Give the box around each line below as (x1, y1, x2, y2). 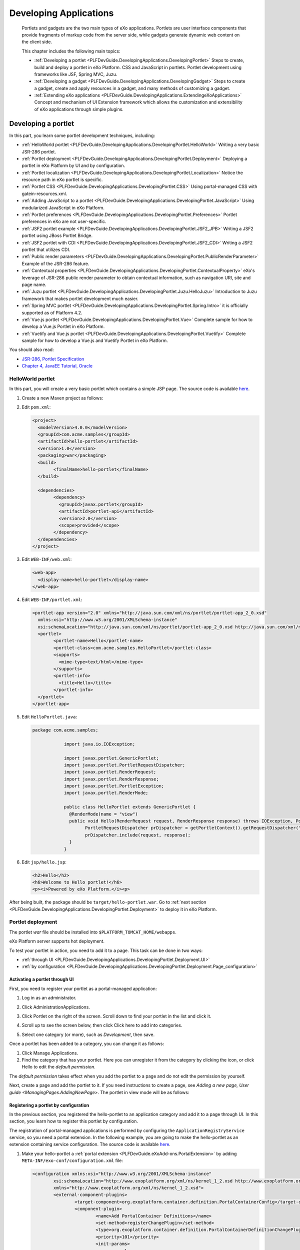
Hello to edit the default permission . (21, 1064, 96, 1070)
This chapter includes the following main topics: (21, 48, 120, 54)
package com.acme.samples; (32, 727, 98, 732)
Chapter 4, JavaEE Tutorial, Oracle (21, 363, 92, 369)
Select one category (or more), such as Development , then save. (21, 1031, 155, 1037)
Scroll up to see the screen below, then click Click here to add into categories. (21, 1022, 182, 1028)
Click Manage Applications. (21, 1050, 78, 1056)
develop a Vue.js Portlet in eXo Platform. (21, 323, 105, 329)
